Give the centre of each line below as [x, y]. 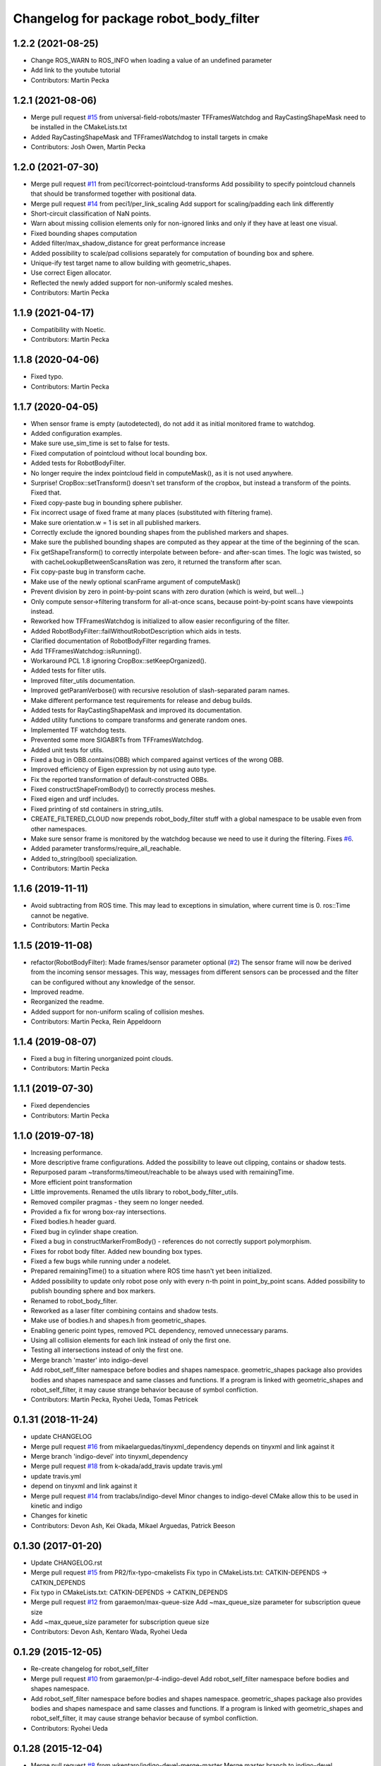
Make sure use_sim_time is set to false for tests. [100, 443]
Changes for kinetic [59, 1516]
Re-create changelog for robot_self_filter [90, 1669]
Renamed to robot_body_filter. [74, 1300]
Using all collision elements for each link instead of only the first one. [131, 1340]
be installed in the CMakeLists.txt [79, 127]
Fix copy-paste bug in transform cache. [88, 571]
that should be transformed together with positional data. [114, 194]
